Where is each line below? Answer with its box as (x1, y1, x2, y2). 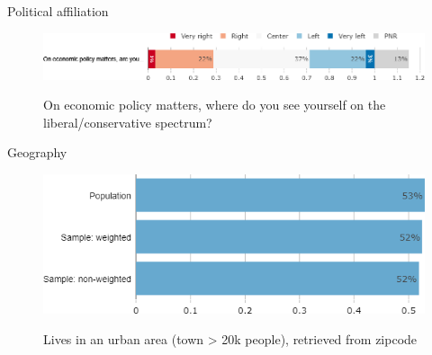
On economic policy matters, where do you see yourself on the (43, 95, 386, 114)
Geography (7, 143, 67, 162)
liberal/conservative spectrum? (43, 112, 212, 131)
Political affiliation (7, 2, 109, 20)
